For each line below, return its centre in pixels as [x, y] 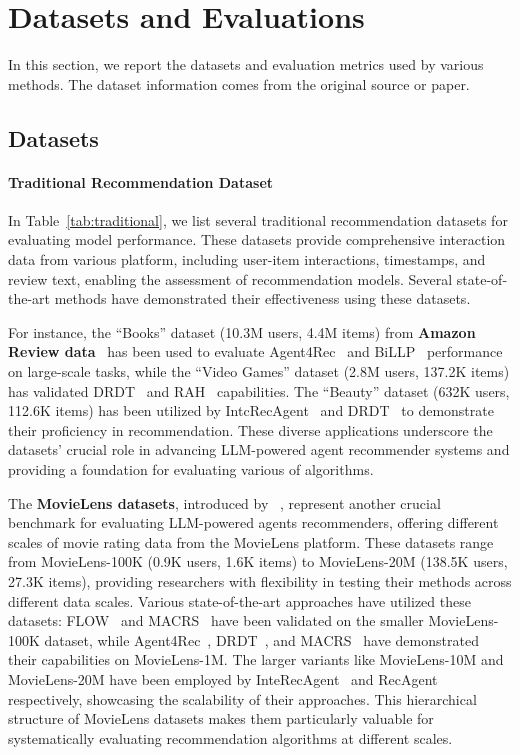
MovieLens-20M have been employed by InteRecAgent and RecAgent [223, 678]
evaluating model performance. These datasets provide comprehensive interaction [257, 239]
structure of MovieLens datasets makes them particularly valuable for [221, 718]
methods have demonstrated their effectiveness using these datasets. [262, 298]
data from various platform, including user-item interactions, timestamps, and [247, 259]
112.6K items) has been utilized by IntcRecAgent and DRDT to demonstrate [251, 410]
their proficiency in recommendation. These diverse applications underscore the [250, 429]
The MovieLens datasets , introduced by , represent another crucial [224, 502]
